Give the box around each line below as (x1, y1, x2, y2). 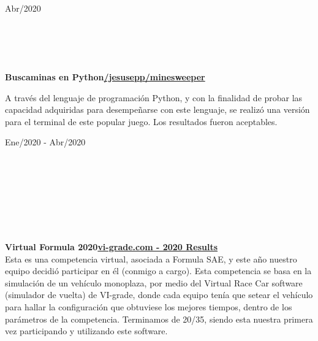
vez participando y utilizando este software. (5, 324, 168, 337)
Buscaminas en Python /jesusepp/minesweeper (5, 70, 205, 83)
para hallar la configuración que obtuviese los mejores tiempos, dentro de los (5, 301, 292, 313)
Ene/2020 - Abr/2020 (5, 136, 86, 148)
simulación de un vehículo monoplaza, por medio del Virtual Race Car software (5, 276, 303, 289)
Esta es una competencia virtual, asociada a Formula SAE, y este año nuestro (5, 252, 297, 265)
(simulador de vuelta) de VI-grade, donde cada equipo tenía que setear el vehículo (5, 288, 313, 301)
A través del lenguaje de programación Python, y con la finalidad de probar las (5, 91, 303, 104)
